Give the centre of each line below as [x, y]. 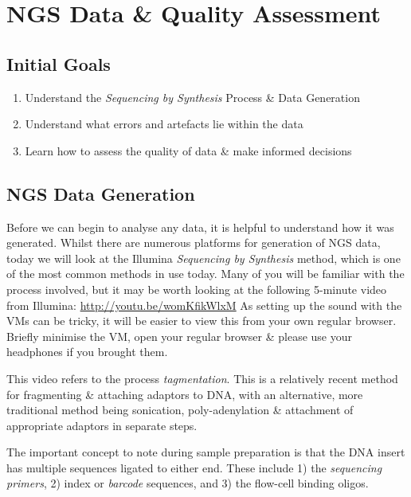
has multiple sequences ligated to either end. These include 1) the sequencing [194, 467]
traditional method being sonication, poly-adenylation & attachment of [180, 410]
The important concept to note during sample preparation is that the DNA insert [206, 452]
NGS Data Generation [101, 193]
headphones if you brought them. [87, 352]
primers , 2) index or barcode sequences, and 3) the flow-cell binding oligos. [188, 483]
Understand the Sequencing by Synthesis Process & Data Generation [192, 97]
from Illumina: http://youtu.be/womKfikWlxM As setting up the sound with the [204, 305]
